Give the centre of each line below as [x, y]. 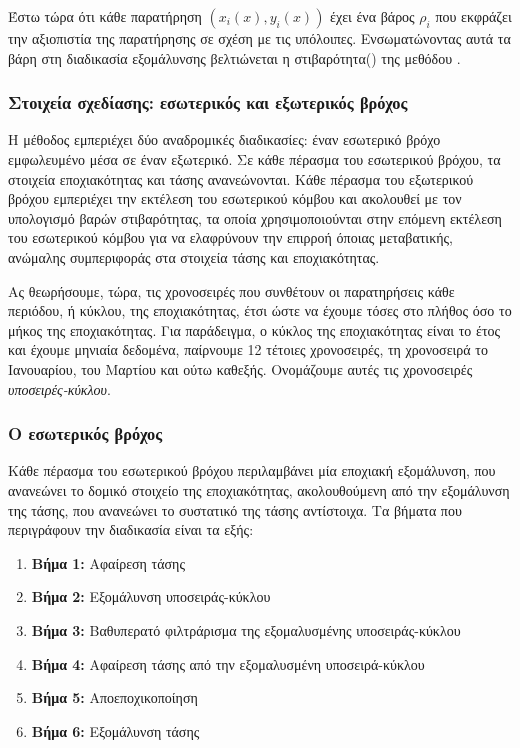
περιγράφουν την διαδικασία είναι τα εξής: [131, 529]
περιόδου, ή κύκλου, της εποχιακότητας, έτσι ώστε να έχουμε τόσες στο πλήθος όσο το [260, 310]
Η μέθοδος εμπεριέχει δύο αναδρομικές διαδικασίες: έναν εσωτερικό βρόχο [224, 139]
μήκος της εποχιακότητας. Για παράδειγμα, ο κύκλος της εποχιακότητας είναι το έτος [254, 329]
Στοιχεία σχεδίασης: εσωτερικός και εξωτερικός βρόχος [208, 102]
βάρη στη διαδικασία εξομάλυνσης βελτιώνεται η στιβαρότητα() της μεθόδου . [234, 57]
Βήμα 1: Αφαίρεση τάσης [108, 562]
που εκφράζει [473, 16]
